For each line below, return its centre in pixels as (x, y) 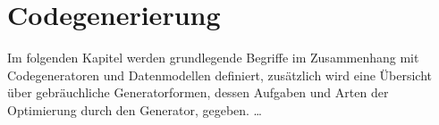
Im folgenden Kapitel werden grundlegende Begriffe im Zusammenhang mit (213, 58)
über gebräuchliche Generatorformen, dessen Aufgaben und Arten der (198, 92)
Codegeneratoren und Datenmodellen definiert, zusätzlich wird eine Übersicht (220, 75)
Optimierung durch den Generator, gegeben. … (135, 109)
